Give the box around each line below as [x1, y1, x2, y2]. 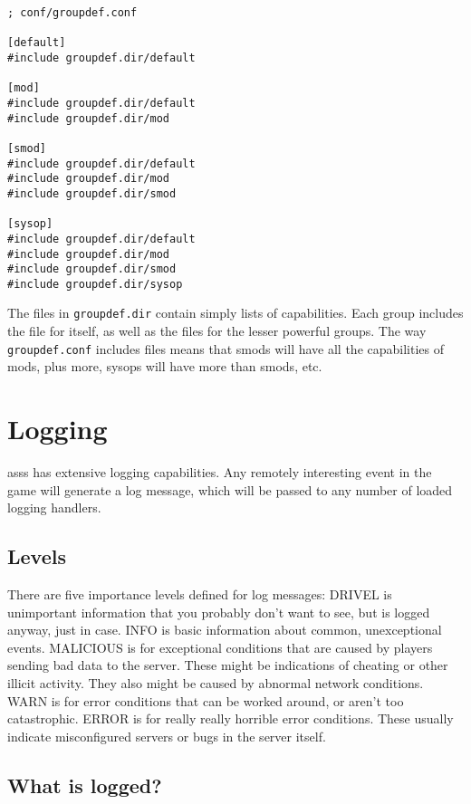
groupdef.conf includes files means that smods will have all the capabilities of [7, 339, 445, 358]
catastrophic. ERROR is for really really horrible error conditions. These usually [7, 709, 454, 728]
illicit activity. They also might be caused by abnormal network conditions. [7, 674, 424, 693]
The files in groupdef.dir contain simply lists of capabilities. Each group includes [7, 303, 464, 322]
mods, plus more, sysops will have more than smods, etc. [7, 357, 322, 376]
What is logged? [7, 770, 162, 799]
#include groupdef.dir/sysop [7, 277, 183, 291]
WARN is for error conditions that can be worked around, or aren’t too [7, 691, 404, 710]
